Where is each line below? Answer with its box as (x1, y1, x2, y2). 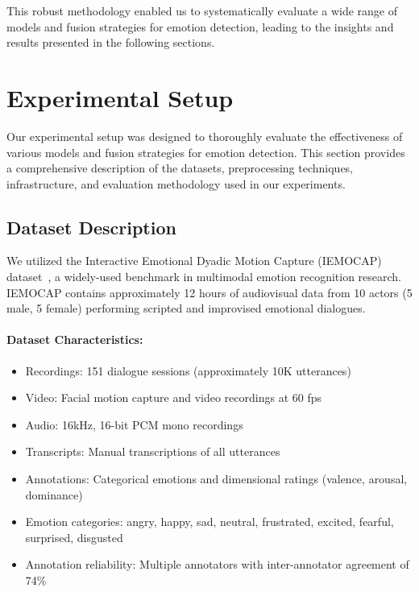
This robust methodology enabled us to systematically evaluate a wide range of (6, 2, 398, 19)
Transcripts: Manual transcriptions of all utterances (25, 443, 280, 460)
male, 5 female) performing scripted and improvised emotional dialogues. (6, 300, 366, 317)
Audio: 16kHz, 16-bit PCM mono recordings (25, 416, 243, 433)
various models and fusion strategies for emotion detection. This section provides (6, 143, 405, 160)
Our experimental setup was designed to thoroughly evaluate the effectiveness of (6, 127, 403, 144)
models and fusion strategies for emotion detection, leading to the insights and (6, 18, 394, 35)
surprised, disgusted (25, 528, 123, 545)
